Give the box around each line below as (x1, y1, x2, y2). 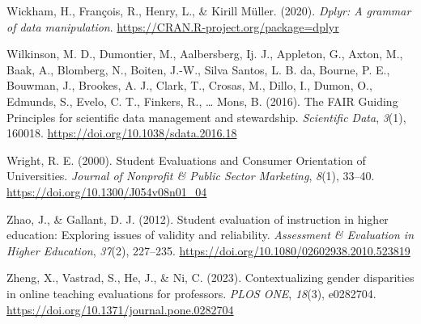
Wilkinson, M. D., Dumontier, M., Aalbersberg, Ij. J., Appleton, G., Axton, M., (6, 45, 403, 62)
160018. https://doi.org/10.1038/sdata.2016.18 (6, 124, 237, 141)
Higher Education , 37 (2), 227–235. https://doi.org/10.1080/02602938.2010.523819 (6, 242, 410, 259)
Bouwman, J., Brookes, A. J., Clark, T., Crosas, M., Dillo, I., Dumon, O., (6, 77, 372, 94)
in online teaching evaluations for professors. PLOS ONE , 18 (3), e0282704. (6, 284, 376, 301)
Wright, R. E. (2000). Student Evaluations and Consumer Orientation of (6, 151, 366, 168)
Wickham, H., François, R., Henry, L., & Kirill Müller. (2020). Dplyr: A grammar (6, 2, 411, 19)
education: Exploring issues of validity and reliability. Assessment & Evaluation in (6, 226, 415, 243)
